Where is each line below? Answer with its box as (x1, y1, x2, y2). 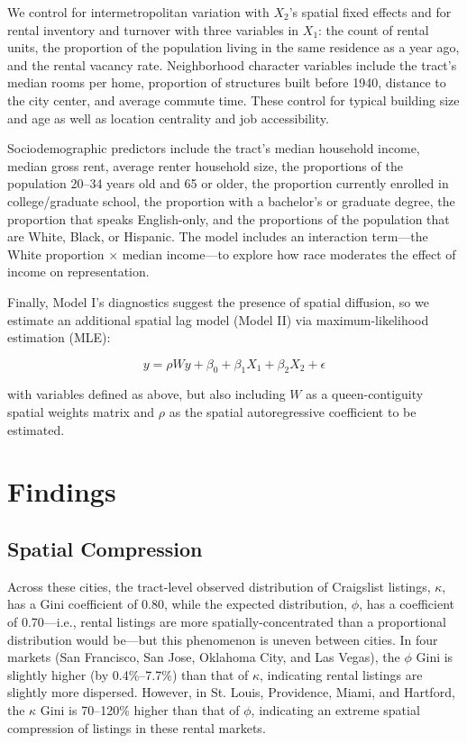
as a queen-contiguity (306, 385, 424, 403)
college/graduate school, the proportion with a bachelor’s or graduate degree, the (7, 191, 455, 210)
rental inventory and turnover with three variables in (7, 20, 299, 39)
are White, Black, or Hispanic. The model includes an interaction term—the (7, 227, 428, 246)
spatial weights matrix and (7, 403, 155, 421)
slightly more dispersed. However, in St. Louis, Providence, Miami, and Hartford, (7, 683, 455, 702)
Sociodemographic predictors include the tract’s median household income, (7, 139, 420, 158)
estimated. (7, 420, 65, 439)
